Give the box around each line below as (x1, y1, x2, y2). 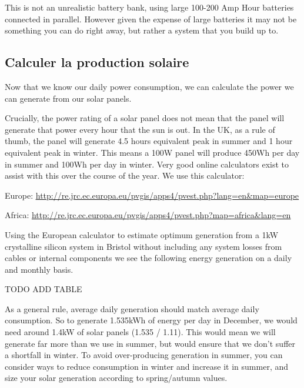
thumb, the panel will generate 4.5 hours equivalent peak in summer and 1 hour (5, 135, 293, 147)
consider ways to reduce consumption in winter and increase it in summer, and (5, 360, 289, 372)
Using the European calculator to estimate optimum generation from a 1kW (5, 228, 279, 240)
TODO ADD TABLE (5, 283, 82, 295)
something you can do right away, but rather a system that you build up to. (5, 24, 279, 36)
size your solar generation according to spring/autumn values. (5, 372, 228, 384)
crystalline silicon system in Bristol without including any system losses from (5, 240, 282, 252)
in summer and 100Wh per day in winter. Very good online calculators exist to (5, 158, 289, 170)
